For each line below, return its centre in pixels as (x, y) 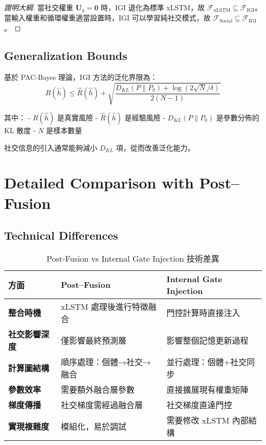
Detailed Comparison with (99, 183)
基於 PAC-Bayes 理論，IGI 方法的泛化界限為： (81, 77)
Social (226, 21)
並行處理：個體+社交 (206, 362)
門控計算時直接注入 (203, 312)
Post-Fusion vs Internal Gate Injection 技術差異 (133, 258)
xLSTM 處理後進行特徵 (104, 306)
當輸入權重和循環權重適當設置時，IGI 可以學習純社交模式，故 (107, 18)
